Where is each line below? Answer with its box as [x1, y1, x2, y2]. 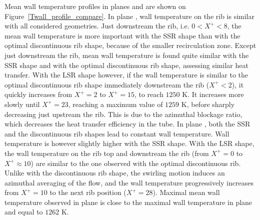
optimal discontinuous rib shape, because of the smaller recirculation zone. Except [4, 40, 256, 50]
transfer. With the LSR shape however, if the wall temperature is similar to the [4, 69, 248, 80]
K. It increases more [182, 89, 244, 99]
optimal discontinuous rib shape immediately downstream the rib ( [4, 79, 209, 89]
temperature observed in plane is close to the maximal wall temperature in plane [4, 196, 252, 207]
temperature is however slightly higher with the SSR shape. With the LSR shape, [4, 138, 254, 148]
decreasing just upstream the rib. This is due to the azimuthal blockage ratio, [4, 108, 242, 119]
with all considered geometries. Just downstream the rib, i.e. [4, 20, 189, 31]
